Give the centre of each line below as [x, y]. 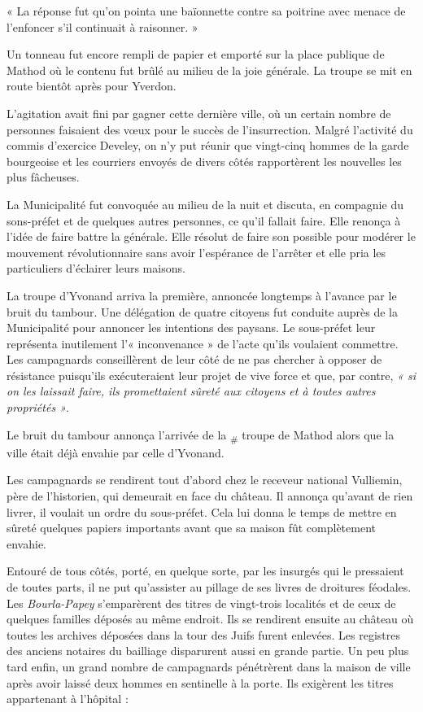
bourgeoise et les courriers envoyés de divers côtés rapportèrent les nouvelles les [204, 161]
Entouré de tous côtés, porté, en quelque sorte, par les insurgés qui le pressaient [205, 571]
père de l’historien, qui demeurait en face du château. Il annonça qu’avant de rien [210, 495]
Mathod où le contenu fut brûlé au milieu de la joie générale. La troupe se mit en [209, 70]
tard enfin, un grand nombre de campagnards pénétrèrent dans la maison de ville [209, 666]
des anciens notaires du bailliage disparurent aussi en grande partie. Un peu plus [208, 651]
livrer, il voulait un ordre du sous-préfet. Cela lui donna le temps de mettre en [202, 511]
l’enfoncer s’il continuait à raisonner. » [102, 26]
